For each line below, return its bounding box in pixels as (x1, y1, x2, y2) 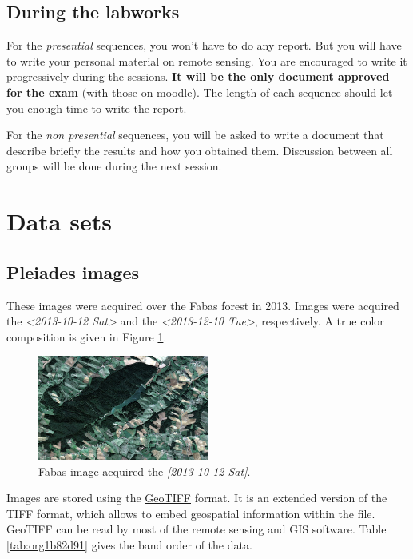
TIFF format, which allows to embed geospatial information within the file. (6, 505, 375, 521)
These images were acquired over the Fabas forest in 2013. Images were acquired (6, 297, 399, 313)
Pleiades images (6, 259, 140, 284)
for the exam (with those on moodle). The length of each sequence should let (6, 83, 393, 100)
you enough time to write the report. (6, 99, 187, 116)
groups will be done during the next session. (6, 158, 222, 174)
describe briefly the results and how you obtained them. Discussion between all (6, 142, 393, 158)
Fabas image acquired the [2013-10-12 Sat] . (38, 462, 251, 479)
